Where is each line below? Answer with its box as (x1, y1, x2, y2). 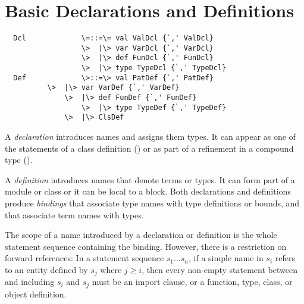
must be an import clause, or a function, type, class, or (92, 275, 293, 288)
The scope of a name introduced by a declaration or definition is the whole (5, 228, 277, 241)
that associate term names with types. (5, 208, 144, 221)
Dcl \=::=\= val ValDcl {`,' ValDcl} (13, 34, 214, 43)
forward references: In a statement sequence (5, 252, 164, 264)
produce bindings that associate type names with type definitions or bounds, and (5, 197, 300, 209)
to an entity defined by (5, 263, 88, 275)
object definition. (5, 287, 67, 300)
